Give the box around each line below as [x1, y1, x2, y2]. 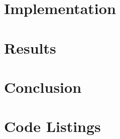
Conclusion [4, 76, 82, 97]
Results [4, 37, 56, 58]
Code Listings [4, 116, 101, 136]
